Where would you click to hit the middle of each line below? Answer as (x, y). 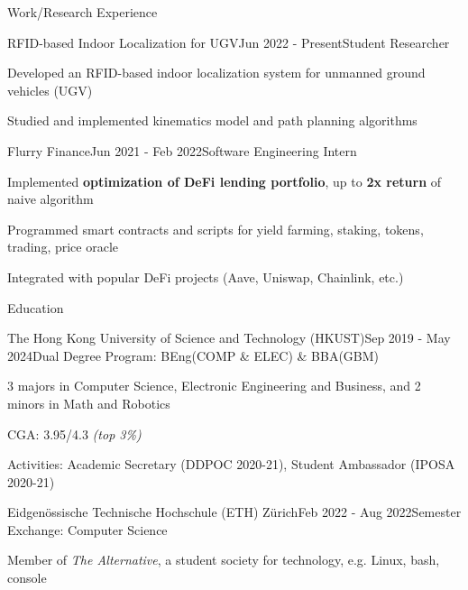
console (27, 578)
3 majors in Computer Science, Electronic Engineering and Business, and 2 (214, 386)
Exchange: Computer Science (87, 529)
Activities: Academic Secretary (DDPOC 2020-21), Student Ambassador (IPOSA (231, 464)
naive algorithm (50, 199)
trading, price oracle (63, 247)
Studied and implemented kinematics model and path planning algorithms (212, 120)
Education (36, 307)
